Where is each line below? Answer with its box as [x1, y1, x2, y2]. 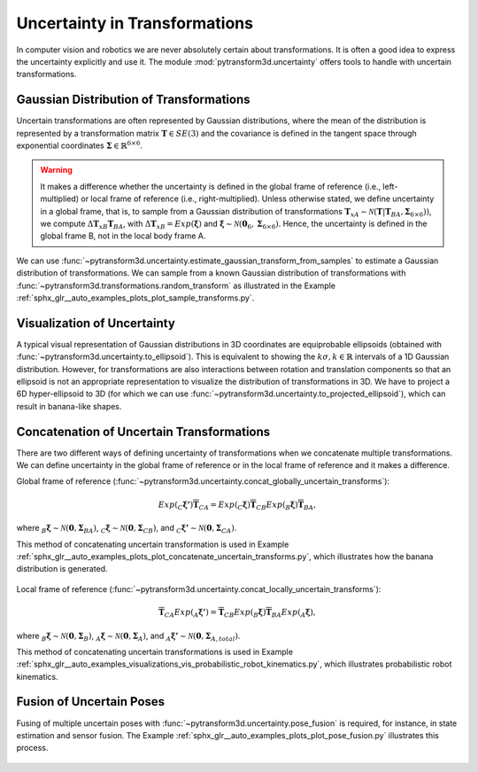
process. [16, 743, 49, 753]
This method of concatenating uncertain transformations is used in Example [16, 646, 294, 657]
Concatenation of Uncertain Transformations [16, 424, 271, 439]
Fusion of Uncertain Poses [16, 694, 166, 709]
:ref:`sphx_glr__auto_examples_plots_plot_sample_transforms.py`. [16, 292, 255, 303]
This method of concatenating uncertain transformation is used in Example [16, 539, 289, 550]
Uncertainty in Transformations [16, 13, 254, 33]
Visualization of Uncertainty [16, 316, 176, 331]
